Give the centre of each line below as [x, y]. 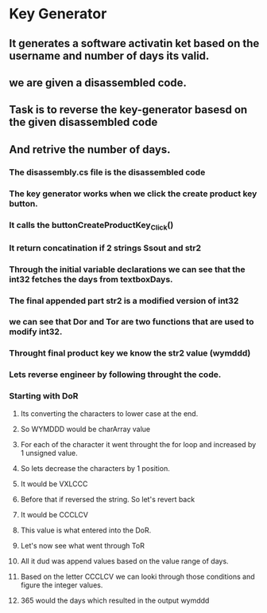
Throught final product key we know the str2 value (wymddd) [130, 353]
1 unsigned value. [49, 453]
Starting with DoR [44, 396]
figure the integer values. [62, 585]
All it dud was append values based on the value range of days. [124, 561]
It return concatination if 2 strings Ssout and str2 [105, 248]
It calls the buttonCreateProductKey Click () [91, 226]
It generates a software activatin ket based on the [134, 43]
